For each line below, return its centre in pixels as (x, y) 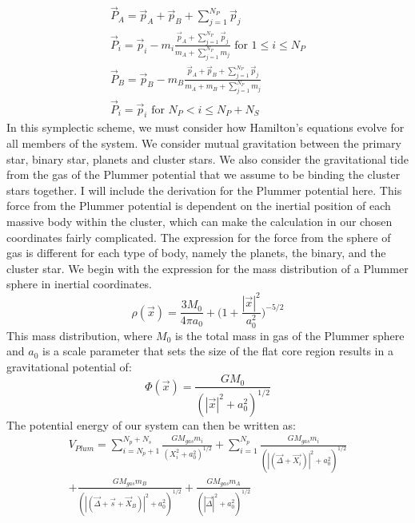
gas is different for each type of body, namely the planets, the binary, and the (196, 253)
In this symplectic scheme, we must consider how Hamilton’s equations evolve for (206, 127)
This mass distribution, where (80, 335)
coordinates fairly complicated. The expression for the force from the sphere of (199, 237)
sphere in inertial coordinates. (79, 284)
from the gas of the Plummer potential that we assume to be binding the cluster (204, 174)
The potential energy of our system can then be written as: (151, 424)
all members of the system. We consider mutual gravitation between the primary (204, 143)
